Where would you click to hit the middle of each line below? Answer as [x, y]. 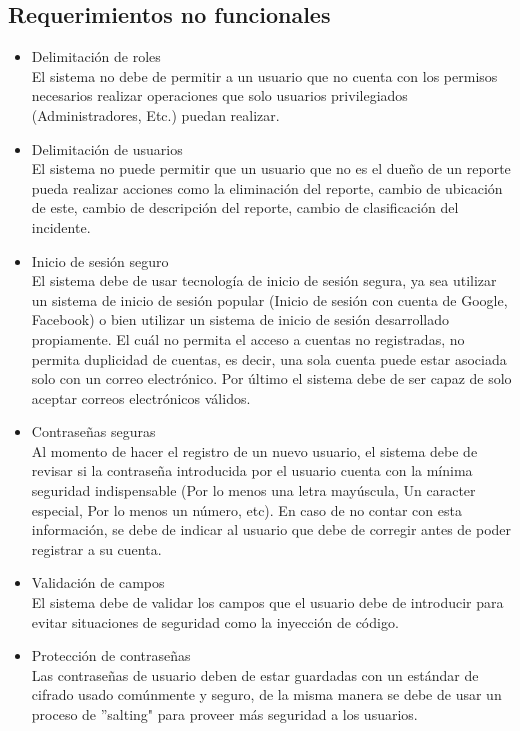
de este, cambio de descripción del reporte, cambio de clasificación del [245, 207]
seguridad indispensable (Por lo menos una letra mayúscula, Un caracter [253, 490]
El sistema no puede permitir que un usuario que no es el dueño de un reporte [271, 168]
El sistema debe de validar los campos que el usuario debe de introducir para [267, 602]
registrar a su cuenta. [96, 548]
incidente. [61, 226]
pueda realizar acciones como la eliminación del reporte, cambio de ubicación [267, 187]
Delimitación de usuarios [107, 148]
